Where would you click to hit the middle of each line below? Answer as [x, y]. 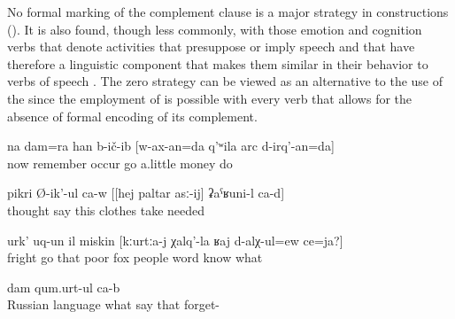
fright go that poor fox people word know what [135, 257]
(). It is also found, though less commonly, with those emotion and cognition [215, 29]
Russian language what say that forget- [114, 304]
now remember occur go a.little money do [120, 163]
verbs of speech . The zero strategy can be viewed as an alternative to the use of [225, 81]
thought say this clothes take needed [106, 210]
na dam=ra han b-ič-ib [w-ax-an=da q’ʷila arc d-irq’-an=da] [171, 146]
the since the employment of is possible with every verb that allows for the [210, 98]
